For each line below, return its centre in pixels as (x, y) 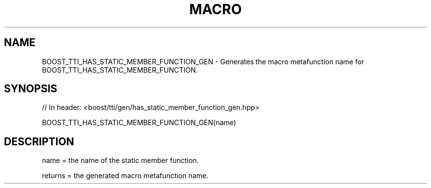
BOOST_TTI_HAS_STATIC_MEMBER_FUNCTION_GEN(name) (139, 123)
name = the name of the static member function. (120, 161)
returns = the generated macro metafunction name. (125, 176)
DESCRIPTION (39, 141)
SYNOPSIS (31, 89)
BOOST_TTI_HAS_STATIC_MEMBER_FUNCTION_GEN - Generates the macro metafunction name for (203, 61)
